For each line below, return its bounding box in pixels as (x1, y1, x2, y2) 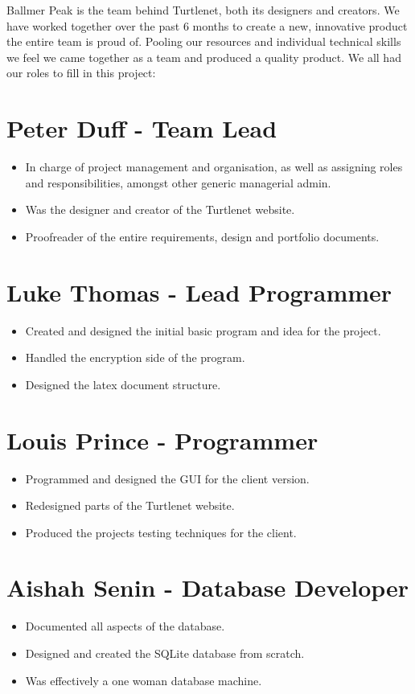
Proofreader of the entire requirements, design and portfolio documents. (25, 228, 380, 244)
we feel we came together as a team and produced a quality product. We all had (6, 48, 401, 65)
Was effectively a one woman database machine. (25, 671, 262, 688)
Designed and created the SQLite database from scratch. (25, 645, 305, 661)
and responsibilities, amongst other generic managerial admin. (25, 174, 331, 191)
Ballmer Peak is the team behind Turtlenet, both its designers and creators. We (6, 2, 400, 18)
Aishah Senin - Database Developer (6, 571, 409, 604)
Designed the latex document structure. (25, 376, 221, 392)
